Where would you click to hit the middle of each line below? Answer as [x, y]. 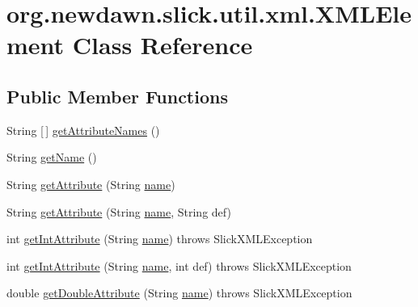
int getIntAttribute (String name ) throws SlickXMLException [160, 239]
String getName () [52, 157]
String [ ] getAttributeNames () [83, 130]
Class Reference [163, 45]
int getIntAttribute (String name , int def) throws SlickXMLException [179, 265]
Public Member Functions [117, 96]
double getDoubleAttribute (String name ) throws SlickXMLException [179, 293]
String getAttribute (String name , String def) [119, 211]
